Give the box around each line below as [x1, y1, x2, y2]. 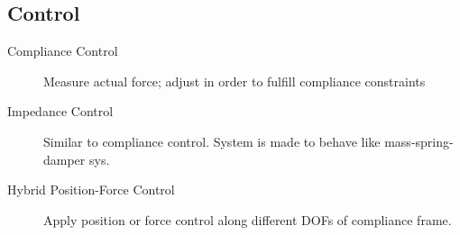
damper [43, 149, 86, 168]
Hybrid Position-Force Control [7, 180, 175, 199]
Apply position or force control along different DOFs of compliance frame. [43, 210, 452, 229]
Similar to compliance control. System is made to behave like [43, 131, 381, 150]
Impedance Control [7, 102, 114, 121]
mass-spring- [384, 131, 454, 150]
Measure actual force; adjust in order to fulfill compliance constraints [43, 71, 426, 90]
